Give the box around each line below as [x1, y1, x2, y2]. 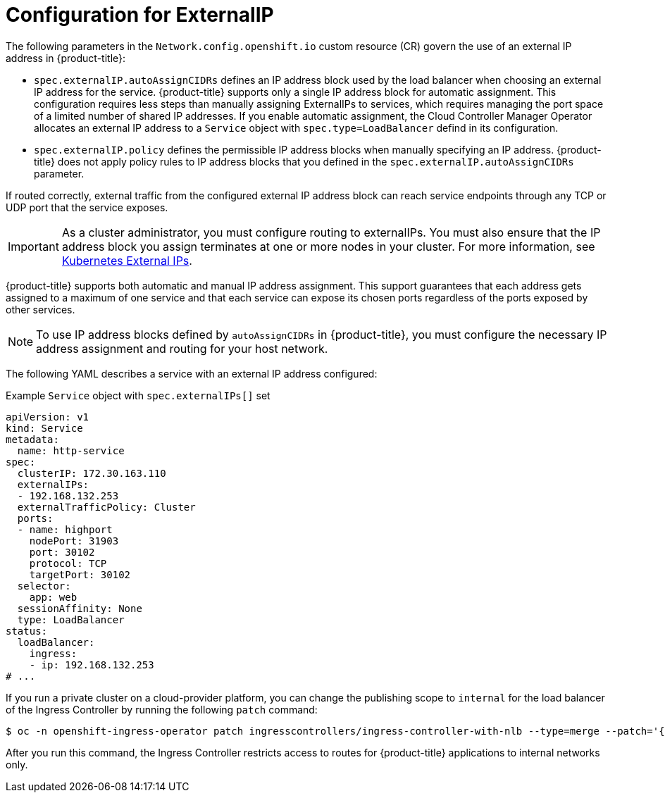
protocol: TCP [29, 557, 107, 569]
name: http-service [17, 444, 125, 456]
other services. [6, 303, 75, 316]
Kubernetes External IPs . [61, 253, 192, 268]
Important [8, 239, 59, 254]
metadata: [6, 433, 59, 445]
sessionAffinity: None [17, 602, 142, 614]
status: [6, 625, 48, 637]
